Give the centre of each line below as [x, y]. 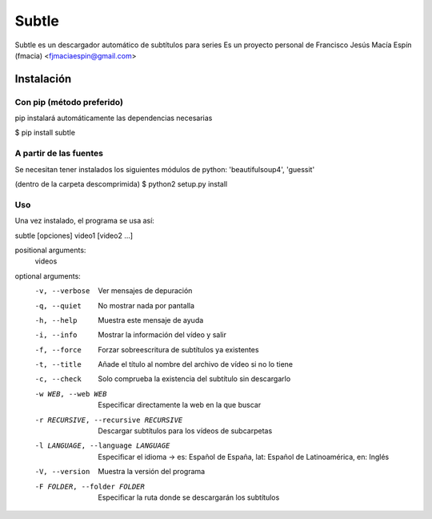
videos [46, 261]
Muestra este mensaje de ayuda [151, 320]
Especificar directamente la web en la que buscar [180, 405]
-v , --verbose [62, 291]
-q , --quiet [58, 306]
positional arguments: [50, 250]
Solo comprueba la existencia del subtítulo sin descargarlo [194, 379]
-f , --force [58, 350]
